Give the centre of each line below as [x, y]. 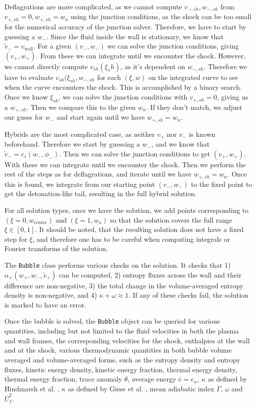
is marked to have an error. [45, 304]
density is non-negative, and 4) [51, 295]
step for [16, 239]
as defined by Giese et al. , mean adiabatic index [141, 388]
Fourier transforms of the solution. [56, 248]
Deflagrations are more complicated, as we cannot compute [93, 6]
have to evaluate [29, 77]
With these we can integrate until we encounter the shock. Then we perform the [125, 164]
